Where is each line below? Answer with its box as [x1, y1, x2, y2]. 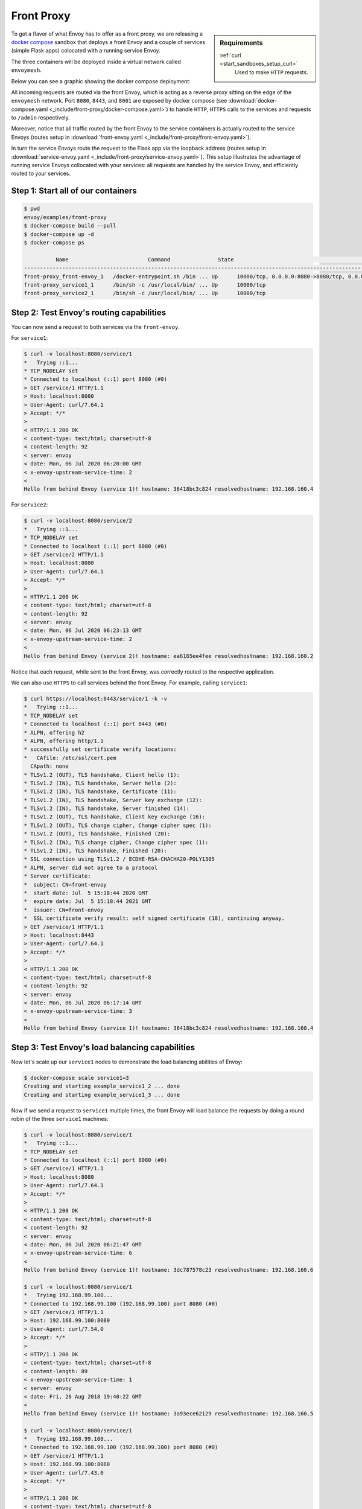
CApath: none [30, 763, 69, 770]
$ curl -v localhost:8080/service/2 [24, 517, 133, 525]
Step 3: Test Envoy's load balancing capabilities [11, 1042, 195, 1053]
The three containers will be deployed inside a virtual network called [11, 58, 181, 65]
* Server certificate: [24, 873, 91, 879]
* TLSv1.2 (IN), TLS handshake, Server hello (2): [24, 779, 177, 786]
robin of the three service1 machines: [11, 1115, 109, 1122]
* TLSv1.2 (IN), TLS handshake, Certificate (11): [24, 788, 177, 795]
